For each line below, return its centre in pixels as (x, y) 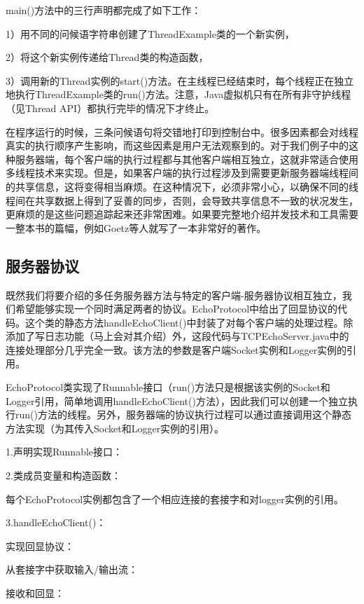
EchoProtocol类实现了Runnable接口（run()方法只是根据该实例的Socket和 (168, 387)
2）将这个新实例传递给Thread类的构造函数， (107, 57)
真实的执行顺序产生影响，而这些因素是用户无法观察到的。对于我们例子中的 (177, 145)
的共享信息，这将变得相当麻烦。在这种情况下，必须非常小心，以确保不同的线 (182, 186)
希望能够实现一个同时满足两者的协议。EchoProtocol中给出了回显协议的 (176, 309)
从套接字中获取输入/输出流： (72, 569)
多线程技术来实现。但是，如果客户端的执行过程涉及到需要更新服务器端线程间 (182, 173)
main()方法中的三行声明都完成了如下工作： (104, 10)
